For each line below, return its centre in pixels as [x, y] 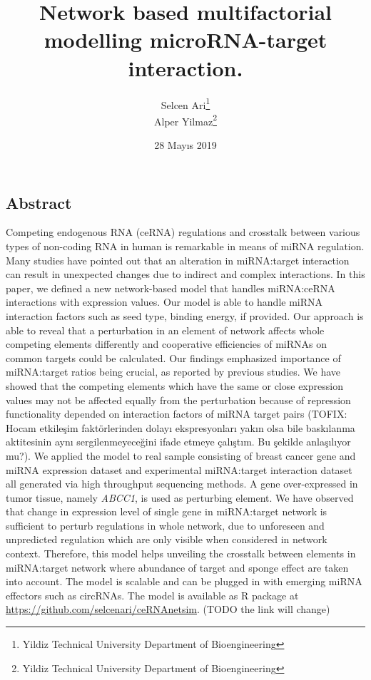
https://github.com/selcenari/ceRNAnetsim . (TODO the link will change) [168, 609]
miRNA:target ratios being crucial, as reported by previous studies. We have [173, 372]
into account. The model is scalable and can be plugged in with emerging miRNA [184, 581]
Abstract [39, 202]
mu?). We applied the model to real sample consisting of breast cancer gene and [181, 455]
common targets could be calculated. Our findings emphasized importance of [173, 357]
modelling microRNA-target [185, 40]
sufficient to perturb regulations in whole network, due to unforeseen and [165, 525]
